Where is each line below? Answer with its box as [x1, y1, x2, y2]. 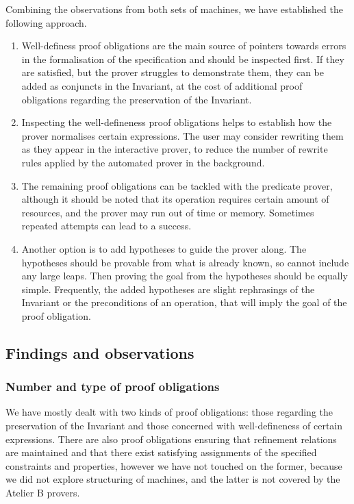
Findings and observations [5, 342, 194, 363]
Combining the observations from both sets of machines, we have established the [5, 2, 343, 16]
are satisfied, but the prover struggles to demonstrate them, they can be [21, 65, 324, 79]
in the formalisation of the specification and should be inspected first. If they [21, 51, 344, 66]
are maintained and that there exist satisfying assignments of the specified [5, 445, 317, 459]
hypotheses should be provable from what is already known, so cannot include [21, 255, 349, 269]
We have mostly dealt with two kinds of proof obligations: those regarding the [5, 405, 333, 419]
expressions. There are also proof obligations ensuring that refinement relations [5, 431, 337, 446]
